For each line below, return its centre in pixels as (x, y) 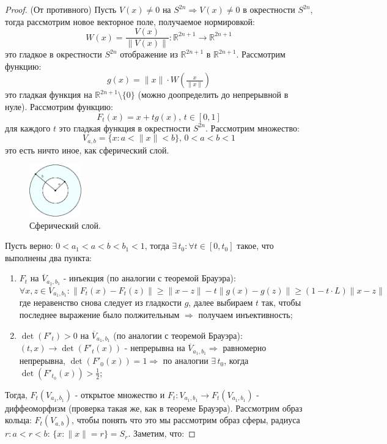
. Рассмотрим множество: (252, 128)
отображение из (149, 54)
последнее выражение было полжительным (99, 314)
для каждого (28, 128)
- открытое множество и (120, 394)
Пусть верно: (29, 246)
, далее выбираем (221, 302)
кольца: (18, 420)
